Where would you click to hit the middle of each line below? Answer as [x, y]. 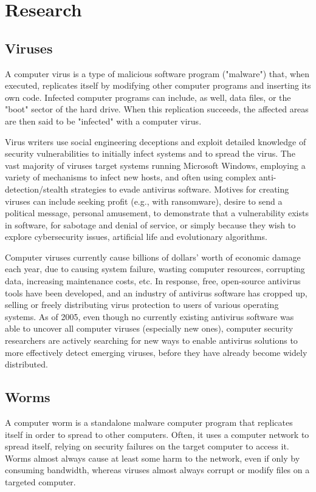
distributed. [26, 364]
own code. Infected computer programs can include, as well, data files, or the [148, 97]
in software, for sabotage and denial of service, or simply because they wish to [150, 224]
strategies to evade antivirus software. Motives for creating [180, 189]
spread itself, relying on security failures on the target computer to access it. [147, 446]
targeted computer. [40, 482]
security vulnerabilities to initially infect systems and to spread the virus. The [150, 153]
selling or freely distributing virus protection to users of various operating [142, 305]
